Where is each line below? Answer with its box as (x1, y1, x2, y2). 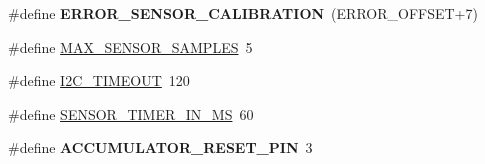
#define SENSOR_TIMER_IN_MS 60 (8, 103, 254, 124)
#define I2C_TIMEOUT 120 (8, 70, 190, 91)
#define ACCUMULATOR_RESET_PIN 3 (8, 137, 313, 158)
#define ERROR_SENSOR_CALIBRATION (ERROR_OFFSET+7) (8, 3, 478, 23)
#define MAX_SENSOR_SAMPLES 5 (8, 36, 253, 57)
